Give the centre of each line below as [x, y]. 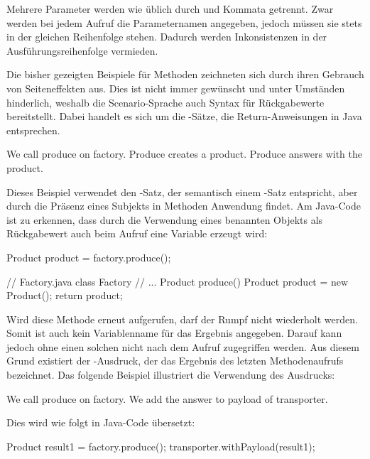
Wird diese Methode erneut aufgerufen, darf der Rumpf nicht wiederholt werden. [182, 319]
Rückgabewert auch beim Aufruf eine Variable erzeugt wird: [137, 233]
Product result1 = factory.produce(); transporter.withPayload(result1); [161, 446]
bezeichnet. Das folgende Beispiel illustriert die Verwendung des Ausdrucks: [171, 375]
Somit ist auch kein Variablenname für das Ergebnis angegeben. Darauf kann [174, 333]
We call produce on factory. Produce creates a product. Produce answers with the [185, 154]
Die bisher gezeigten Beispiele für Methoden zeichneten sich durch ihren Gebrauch [185, 74]
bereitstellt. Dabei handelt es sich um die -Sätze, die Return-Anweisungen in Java [184, 116]
